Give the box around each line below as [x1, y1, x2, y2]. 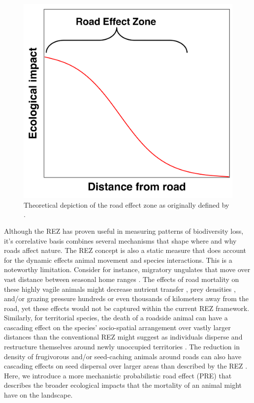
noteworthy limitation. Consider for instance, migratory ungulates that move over [4, 264, 251, 275]
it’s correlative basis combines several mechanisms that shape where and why [4, 235, 237, 246]
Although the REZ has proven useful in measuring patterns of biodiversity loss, [4, 225, 244, 236]
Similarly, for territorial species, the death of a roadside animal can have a [4, 312, 228, 323]
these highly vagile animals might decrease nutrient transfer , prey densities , [4, 283, 236, 294]
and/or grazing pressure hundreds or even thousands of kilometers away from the [4, 293, 249, 304]
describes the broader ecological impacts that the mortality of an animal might [4, 380, 242, 390]
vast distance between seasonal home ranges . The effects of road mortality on [4, 274, 239, 284]
